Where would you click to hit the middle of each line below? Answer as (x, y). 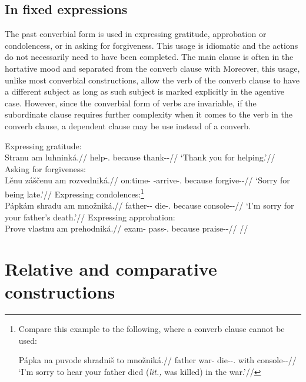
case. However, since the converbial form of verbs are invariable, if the (131, 103)
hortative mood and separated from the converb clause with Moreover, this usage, (152, 68)
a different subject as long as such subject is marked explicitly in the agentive (144, 91)
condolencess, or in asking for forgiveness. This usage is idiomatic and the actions (152, 45)
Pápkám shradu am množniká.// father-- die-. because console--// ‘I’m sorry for (149, 205)
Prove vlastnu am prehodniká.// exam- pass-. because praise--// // (127, 228)
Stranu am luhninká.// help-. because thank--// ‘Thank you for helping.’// (140, 157)
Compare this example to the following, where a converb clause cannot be (152, 329)
